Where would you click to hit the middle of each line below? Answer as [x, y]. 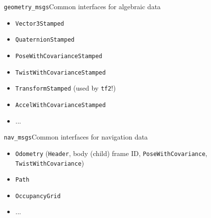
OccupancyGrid [38, 196]
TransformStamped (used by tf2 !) [65, 88]
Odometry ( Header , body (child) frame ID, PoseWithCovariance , [111, 153]
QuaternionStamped [45, 40]
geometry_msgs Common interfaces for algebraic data [82, 6]
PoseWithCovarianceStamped [59, 56]
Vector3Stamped [40, 23]
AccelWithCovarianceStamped [60, 105]
